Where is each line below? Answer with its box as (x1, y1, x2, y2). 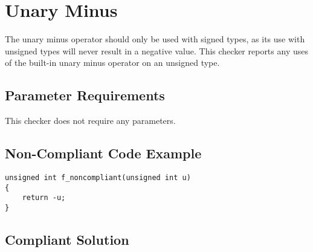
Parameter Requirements (5, 86, 165, 105)
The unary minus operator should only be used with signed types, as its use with (5, 33, 305, 45)
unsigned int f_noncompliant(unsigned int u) (5, 173, 191, 182)
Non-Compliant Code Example (5, 144, 202, 163)
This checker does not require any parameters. (5, 114, 176, 127)
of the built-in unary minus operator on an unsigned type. (5, 56, 220, 69)
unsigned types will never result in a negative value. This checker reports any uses (5, 44, 308, 57)
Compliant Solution (5, 230, 129, 248)
